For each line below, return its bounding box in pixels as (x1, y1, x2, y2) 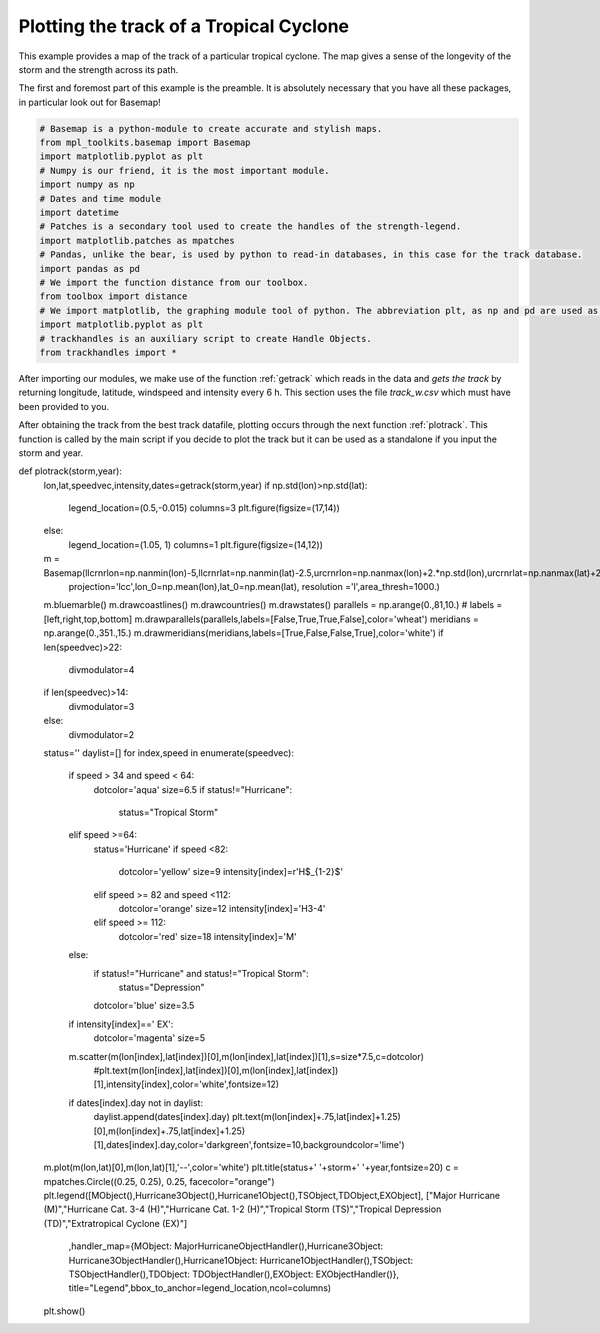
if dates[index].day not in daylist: (68, 1096, 204, 1109)
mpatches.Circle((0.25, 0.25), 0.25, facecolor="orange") (43, 1175, 275, 1187)
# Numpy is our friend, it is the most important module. (39, 165, 330, 176)
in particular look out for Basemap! (18, 96, 162, 108)
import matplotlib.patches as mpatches (39, 235, 235, 246)
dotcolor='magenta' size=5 (93, 1032, 206, 1044)
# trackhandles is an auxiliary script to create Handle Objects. (39, 333, 372, 344)
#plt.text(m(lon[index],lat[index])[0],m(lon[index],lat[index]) (93, 1064, 339, 1076)
